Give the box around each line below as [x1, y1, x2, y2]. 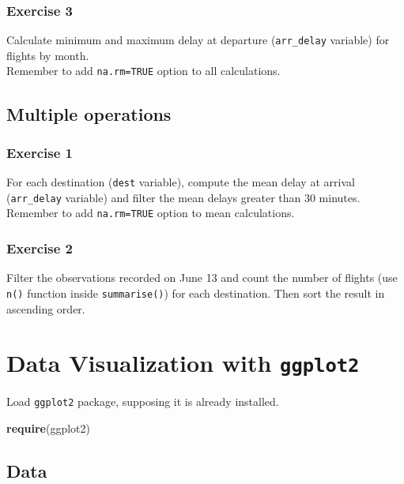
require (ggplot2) [6, 420, 90, 437]
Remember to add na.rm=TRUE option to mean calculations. [6, 204, 295, 221]
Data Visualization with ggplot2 [6, 347, 360, 379]
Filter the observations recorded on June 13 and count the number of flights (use [6, 269, 398, 286]
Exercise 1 [6, 142, 73, 162]
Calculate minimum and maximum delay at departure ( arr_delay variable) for [6, 32, 390, 48]
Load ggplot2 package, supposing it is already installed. [6, 393, 279, 410]
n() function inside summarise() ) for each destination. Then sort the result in [6, 284, 385, 301]
